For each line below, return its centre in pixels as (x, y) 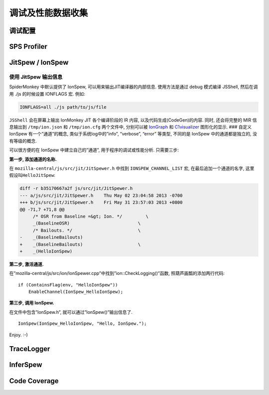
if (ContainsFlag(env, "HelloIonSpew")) (68, 285)
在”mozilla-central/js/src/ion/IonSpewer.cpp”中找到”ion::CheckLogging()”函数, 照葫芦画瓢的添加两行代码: (117, 273)
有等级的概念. (23, 141)
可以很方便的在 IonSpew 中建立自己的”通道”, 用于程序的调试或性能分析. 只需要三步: (94, 150)
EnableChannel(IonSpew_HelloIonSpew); (76, 292)
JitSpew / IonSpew (39, 63)
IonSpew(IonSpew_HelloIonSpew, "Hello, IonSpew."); (82, 324)
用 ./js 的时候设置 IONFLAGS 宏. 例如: (47, 94)
